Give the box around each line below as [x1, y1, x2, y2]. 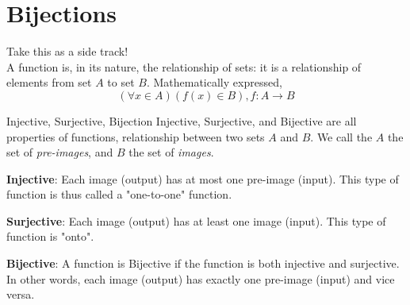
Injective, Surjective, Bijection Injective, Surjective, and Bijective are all [6, 112, 357, 129]
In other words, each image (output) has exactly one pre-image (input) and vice [6, 270, 395, 287]
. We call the [310, 128, 373, 145]
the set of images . [128, 144, 214, 160]
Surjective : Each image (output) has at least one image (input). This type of [6, 212, 386, 229]
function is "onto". [6, 228, 94, 245]
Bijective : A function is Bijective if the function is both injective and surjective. [6, 255, 400, 272]
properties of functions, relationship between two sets [6, 128, 265, 145]
